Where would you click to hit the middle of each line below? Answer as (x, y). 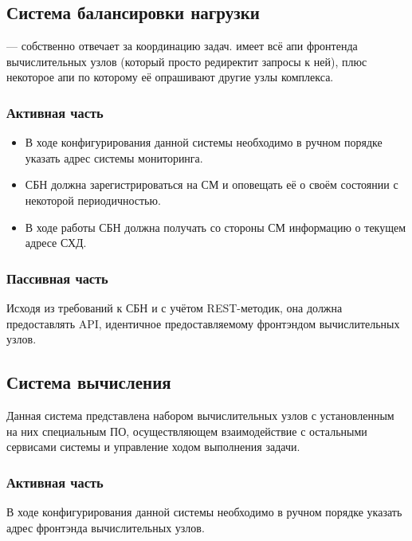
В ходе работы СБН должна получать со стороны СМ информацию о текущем (216, 227)
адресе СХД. (56, 243)
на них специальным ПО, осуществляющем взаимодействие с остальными (187, 431)
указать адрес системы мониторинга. (114, 157)
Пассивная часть (57, 278)
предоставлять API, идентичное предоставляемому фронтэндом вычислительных (203, 323)
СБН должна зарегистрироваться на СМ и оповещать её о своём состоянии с (212, 184)
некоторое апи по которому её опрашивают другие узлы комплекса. (170, 77)
